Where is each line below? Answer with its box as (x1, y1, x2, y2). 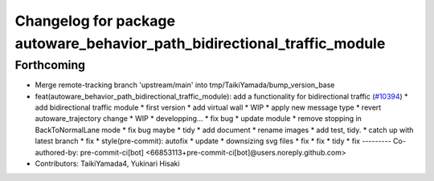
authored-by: (35, 147, 79, 157)
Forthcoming (14, 58, 86, 72)
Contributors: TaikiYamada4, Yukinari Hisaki (35, 159, 180, 168)
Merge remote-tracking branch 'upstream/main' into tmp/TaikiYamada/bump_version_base (35, 80, 335, 90)
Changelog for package (14, 12, 176, 30)
